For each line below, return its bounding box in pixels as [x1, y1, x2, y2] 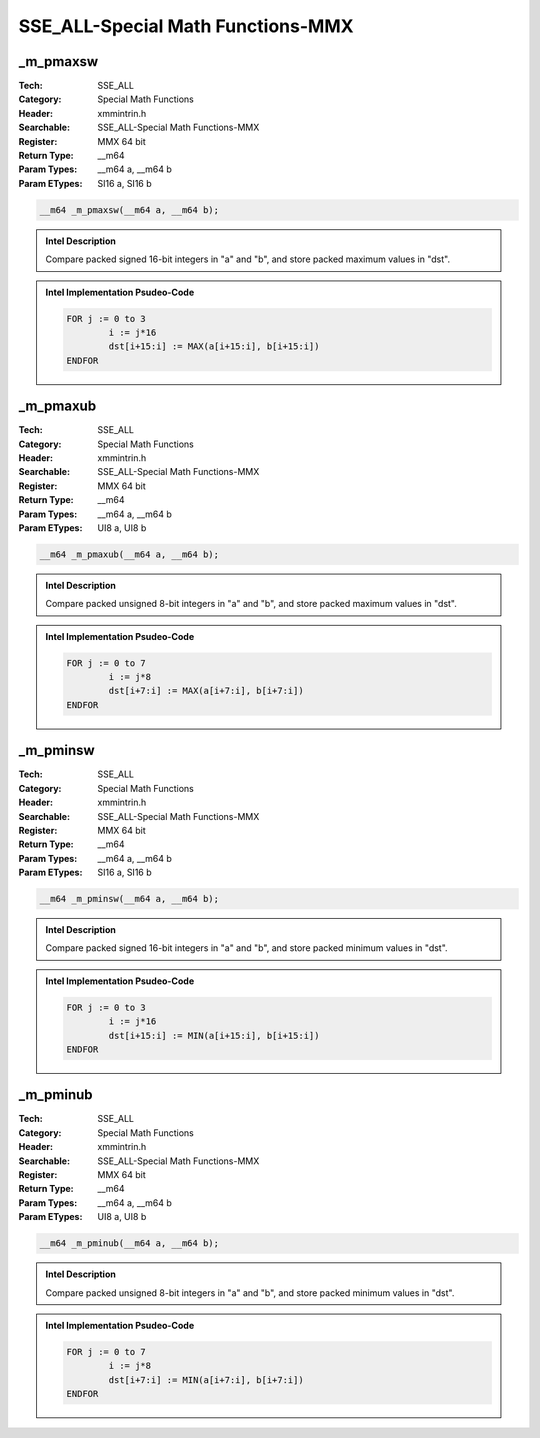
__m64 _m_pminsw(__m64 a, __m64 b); [39, 893, 220, 905]
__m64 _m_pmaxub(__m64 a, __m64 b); [39, 548, 220, 560]
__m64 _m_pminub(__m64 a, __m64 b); [39, 1238, 220, 1249]
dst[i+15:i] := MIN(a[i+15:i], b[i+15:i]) [108, 1030, 320, 1041]
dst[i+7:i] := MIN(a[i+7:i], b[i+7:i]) [108, 1374, 304, 1385]
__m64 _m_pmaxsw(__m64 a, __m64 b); [39, 204, 220, 215]
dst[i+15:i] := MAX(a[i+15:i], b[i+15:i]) [108, 341, 320, 352]
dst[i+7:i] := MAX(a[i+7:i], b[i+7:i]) [108, 685, 304, 697]
